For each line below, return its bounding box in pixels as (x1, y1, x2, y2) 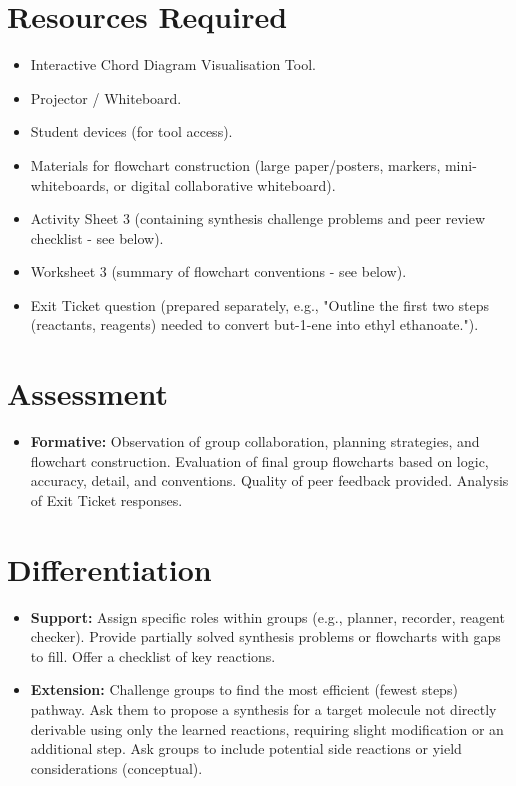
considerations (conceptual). (30, 757, 203, 778)
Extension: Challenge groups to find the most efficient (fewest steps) (30, 679, 458, 700)
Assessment (7, 373, 169, 414)
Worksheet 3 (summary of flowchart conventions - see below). (30, 261, 407, 282)
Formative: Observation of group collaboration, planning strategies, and (30, 431, 480, 452)
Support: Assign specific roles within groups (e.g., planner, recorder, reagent (30, 606, 505, 627)
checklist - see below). (30, 227, 164, 248)
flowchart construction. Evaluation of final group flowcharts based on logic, (30, 450, 489, 471)
